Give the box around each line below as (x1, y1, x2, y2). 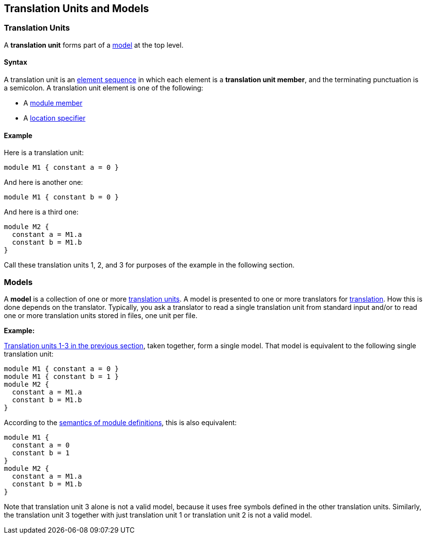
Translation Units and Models (4, 2, 149, 15)
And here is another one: (4, 178, 83, 187)
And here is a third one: (4, 208, 79, 216)
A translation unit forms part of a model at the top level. (4, 40, 184, 49)
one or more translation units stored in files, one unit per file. (4, 311, 198, 320)
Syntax (4, 58, 27, 67)
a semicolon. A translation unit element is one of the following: (4, 84, 204, 92)
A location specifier (23, 114, 86, 123)
